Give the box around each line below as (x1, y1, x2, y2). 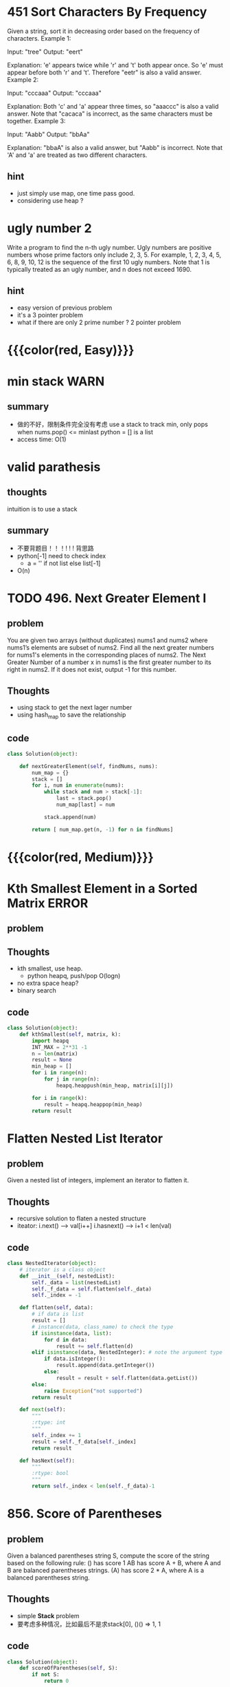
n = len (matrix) (32, 1050, 78, 1057)
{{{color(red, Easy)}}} (7, 342, 135, 358)
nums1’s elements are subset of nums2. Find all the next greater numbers (7, 643, 214, 651)
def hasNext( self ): (19, 1457, 76, 1464)
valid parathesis (7, 459, 101, 475)
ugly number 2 (7, 220, 92, 236)
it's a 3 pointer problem (16, 310, 84, 319)
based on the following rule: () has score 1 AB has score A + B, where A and (7, 1558, 221, 1567)
